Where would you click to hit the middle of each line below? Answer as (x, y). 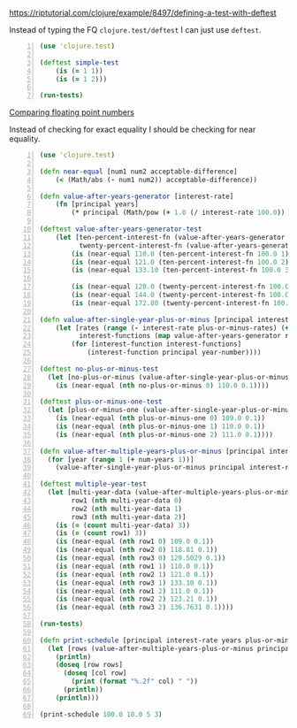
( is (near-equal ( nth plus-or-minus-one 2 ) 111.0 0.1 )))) (164, 434)
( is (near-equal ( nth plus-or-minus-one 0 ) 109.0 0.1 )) (160, 418)
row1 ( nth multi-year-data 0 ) (127, 500)
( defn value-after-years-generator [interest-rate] (137, 196)
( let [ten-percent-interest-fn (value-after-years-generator (170, 237)
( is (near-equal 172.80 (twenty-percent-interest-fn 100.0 (182, 303)
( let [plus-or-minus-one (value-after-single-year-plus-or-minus (170, 410)
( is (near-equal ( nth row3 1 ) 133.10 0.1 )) (137, 583)
